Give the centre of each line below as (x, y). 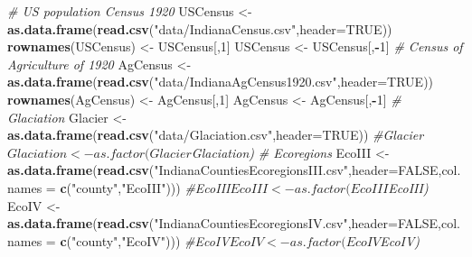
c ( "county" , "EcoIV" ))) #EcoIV (145, 240)
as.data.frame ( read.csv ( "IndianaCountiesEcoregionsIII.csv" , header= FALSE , (225, 170)
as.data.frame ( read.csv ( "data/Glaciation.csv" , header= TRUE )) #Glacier (216, 135)
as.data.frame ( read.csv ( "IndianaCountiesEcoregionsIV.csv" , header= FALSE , (225, 223)
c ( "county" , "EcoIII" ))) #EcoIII (145, 187)
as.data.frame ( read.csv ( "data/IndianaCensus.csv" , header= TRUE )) (200, 28)
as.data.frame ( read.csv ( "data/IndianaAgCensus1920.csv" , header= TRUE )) (221, 82)
